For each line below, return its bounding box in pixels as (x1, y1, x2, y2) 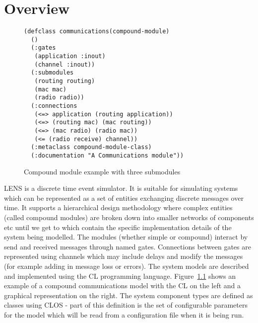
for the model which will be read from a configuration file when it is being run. (4, 309, 244, 320)
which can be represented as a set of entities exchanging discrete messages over (4, 192, 244, 203)
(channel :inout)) (34, 61, 95, 68)
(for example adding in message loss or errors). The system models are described (4, 260, 249, 271)
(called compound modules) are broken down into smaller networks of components (4, 212, 254, 222)
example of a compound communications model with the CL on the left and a (4, 280, 241, 291)
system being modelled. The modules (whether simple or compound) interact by (4, 232, 248, 242)
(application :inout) (34, 53, 106, 60)
